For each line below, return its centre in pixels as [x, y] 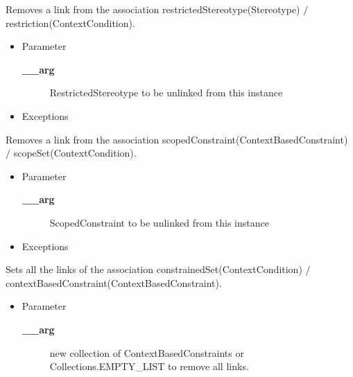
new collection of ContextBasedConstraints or [147, 352]
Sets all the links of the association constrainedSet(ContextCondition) [154, 269]
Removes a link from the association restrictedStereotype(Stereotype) [153, 9]
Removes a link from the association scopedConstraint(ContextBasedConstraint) [177, 139]
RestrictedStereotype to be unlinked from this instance [166, 93]
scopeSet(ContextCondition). [75, 153]
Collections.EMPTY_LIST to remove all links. [149, 366]
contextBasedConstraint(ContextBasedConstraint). [114, 282]
